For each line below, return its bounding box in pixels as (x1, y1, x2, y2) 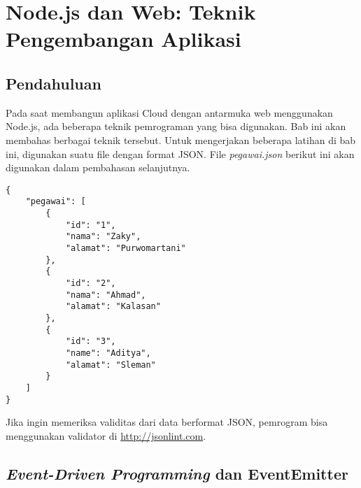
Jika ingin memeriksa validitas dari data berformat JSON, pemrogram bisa (6, 415, 328, 429)
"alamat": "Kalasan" (65, 301, 161, 312)
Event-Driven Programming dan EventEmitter (6, 462, 348, 484)
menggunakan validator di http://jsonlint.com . (6, 428, 206, 443)
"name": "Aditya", (65, 347, 151, 358)
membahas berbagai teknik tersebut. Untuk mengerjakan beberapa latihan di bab (6, 132, 356, 147)
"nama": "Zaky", (65, 231, 141, 242)
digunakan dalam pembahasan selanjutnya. (6, 160, 190, 175)
